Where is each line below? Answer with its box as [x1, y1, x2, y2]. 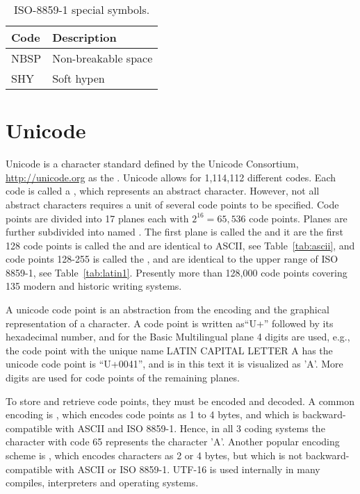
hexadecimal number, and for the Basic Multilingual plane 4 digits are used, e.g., [6, 329, 350, 344]
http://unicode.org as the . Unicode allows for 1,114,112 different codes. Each [6, 170, 336, 184]
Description [52, 29, 117, 45]
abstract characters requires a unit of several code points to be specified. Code [6, 197, 339, 211]
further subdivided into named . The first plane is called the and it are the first [6, 224, 343, 239]
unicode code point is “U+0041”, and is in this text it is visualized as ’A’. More [6, 356, 343, 371]
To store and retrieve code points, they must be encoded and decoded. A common [6, 393, 354, 408]
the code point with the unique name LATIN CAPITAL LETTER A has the [6, 343, 333, 357]
